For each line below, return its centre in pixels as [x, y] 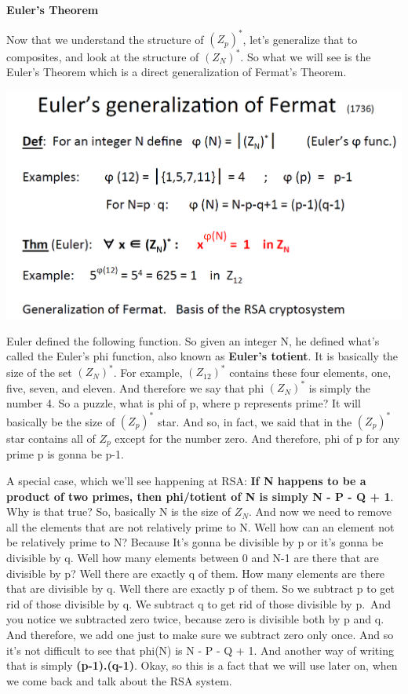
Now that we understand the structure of [105, 39]
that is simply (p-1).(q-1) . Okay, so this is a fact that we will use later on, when [202, 665]
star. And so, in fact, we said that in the [255, 421]
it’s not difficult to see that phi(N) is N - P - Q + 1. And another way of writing [200, 650]
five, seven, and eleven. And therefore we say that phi [135, 387]
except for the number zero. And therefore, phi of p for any [257, 438]
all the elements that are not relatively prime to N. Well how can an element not [200, 526]
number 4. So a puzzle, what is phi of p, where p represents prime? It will [184, 402]
